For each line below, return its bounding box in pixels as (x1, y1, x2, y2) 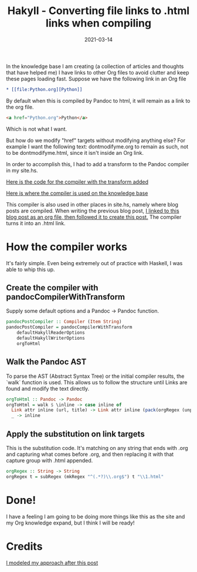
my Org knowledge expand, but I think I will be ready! (6, 519, 135, 526)
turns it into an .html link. (6, 219, 66, 226)
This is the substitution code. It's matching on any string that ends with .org (6, 444, 189, 451)
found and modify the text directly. (6, 385, 90, 392)
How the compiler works (6, 240, 128, 253)
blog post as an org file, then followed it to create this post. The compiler (6, 213, 182, 221)
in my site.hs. (6, 167, 38, 174)
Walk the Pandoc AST (6, 357, 87, 367)
